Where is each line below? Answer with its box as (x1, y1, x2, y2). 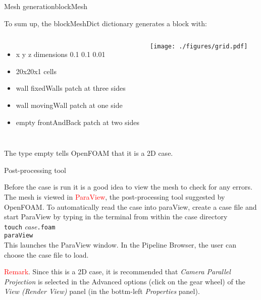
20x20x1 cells (16, 66, 57, 76)
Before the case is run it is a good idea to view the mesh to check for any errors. (4, 182, 252, 192)
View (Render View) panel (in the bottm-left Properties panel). (4, 286, 200, 296)
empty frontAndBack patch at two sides (16, 116, 139, 127)
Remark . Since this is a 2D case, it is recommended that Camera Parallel (4, 266, 231, 277)
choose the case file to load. (4, 249, 89, 260)
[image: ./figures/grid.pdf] (150, 43, 248, 50)
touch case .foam (4, 221, 56, 231)
